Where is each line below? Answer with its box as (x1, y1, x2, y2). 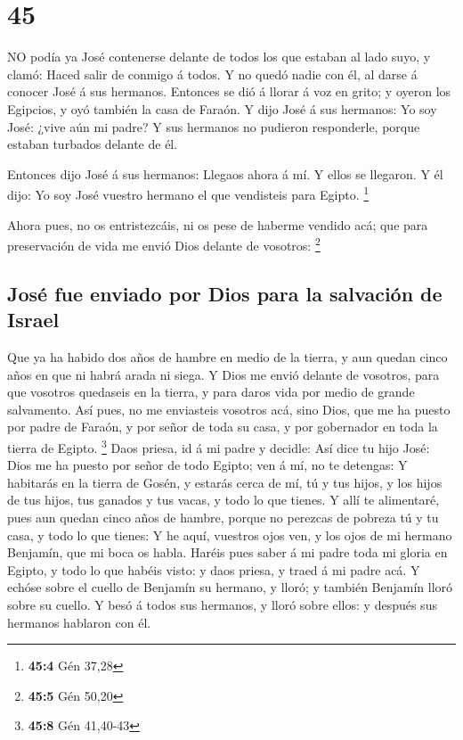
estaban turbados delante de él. (7, 135, 178, 153)
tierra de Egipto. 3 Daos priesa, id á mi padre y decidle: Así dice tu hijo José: (7, 435, 430, 456)
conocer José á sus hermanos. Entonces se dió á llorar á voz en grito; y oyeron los (7, 82, 451, 101)
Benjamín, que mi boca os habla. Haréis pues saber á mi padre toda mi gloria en (7, 543, 448, 562)
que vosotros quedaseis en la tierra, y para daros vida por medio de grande (7, 382, 415, 401)
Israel (7, 306, 60, 333)
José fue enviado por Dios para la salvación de (7, 279, 443, 307)
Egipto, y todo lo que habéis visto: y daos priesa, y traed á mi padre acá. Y (7, 560, 420, 579)
